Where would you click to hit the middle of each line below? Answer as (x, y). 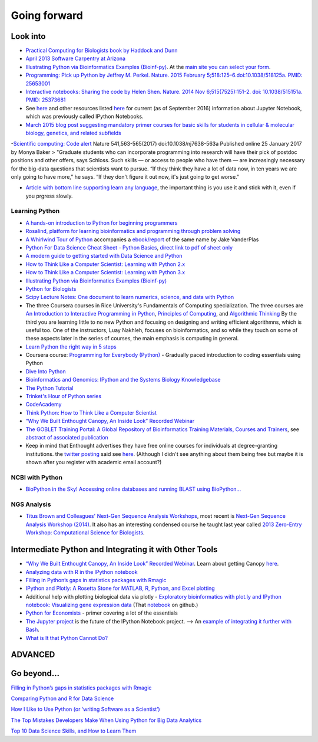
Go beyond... (35, 673)
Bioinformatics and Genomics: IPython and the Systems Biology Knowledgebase (123, 380)
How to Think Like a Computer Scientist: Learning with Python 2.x (105, 264)
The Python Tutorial (49, 388)
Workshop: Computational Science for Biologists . (85, 533)
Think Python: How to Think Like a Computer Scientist (91, 412)
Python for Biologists (51, 288)
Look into (28, 36)
